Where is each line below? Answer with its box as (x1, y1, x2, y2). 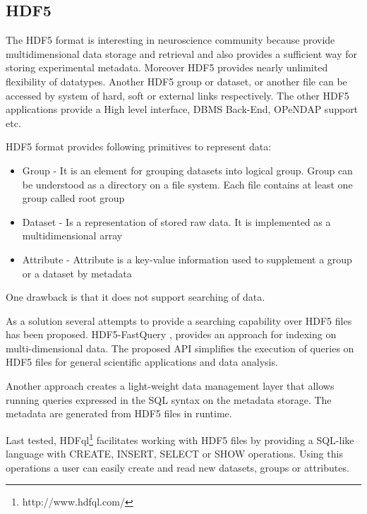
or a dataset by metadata (22, 265, 132, 280)
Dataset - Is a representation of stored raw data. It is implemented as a (22, 214, 331, 229)
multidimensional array (22, 228, 123, 243)
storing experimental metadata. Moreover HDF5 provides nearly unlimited (6, 60, 328, 75)
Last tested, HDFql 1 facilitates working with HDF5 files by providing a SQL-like (6, 430, 354, 447)
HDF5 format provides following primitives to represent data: (6, 139, 272, 154)
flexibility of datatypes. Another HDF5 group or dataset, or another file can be (6, 73, 347, 88)
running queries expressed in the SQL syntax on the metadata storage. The (6, 392, 332, 407)
